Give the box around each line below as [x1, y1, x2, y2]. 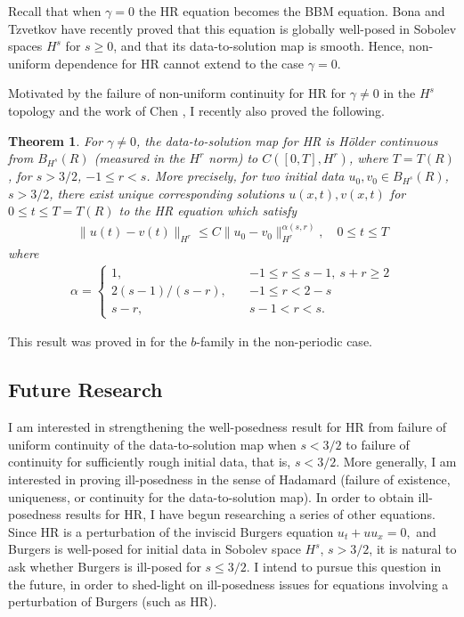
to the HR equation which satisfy [118, 201, 297, 220]
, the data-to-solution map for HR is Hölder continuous [136, 131, 438, 150]
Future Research [8, 376, 163, 403]
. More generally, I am [336, 452, 457, 471]
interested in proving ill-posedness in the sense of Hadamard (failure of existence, [8, 470, 451, 488]
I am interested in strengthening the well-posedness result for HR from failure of [8, 418, 447, 436]
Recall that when [8, 2, 102, 20]
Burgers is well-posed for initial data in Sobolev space [8, 540, 301, 558]
